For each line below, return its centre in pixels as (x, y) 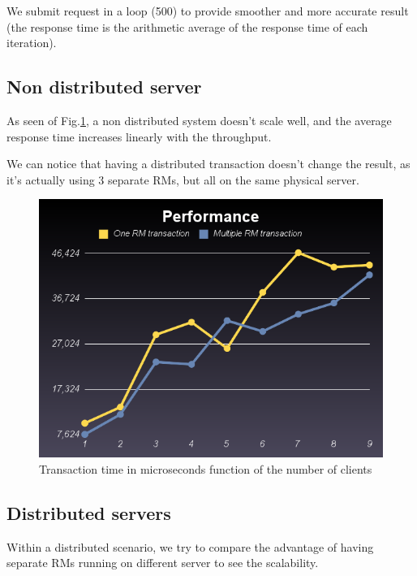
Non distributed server (104, 87)
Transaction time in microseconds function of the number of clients (206, 468)
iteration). (32, 43)
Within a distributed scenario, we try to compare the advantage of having (190, 546)
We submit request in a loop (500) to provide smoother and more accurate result (208, 11)
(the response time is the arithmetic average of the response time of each (187, 26)
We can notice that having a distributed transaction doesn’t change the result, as (208, 164)
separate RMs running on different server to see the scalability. (163, 563)
